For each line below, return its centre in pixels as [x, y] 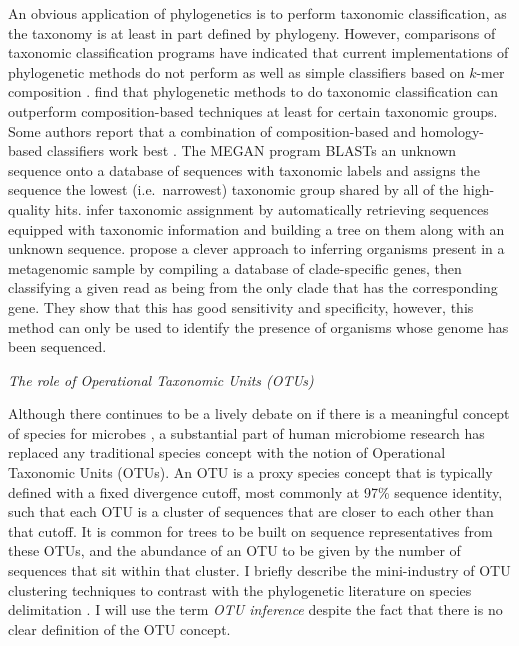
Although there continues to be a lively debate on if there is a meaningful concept [259, 413]
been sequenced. [57, 346]
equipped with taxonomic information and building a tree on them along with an [256, 228]
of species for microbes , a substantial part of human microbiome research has [246, 432]
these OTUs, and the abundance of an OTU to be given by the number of [234, 550]
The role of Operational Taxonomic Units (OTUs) [161, 379]
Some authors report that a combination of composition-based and [212, 130]
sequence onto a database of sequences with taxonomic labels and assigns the [244, 169]
